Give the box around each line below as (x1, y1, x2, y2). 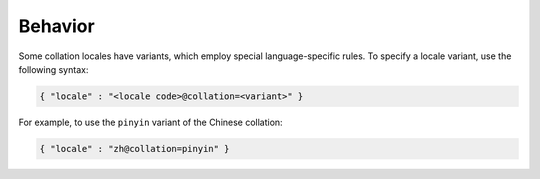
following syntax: (18, 63, 89, 75)
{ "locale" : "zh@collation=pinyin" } (39, 143, 230, 154)
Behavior (18, 15, 95, 37)
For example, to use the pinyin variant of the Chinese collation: (18, 116, 284, 128)
